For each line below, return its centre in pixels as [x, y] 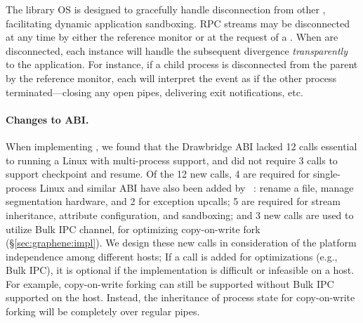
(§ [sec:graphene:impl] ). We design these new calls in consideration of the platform [181, 243]
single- [326, 174]
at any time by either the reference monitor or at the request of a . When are [172, 37]
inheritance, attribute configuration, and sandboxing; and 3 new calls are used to [180, 215]
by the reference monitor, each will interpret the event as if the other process [171, 78]
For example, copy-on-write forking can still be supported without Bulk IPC [170, 283]
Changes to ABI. [47, 119]
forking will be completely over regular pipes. [103, 311]
